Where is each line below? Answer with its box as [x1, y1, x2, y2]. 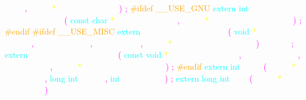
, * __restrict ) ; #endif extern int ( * [50, 60, 296, 72]
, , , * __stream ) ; [31, 36, 294, 49]
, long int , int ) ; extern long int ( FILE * [45, 71, 282, 84]
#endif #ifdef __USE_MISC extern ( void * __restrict [5, 25, 298, 37]
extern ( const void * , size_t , [5, 48, 301, 61]
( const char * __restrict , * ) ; [64, 13, 302, 26]
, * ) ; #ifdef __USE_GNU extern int [24, 2, 249, 14]
